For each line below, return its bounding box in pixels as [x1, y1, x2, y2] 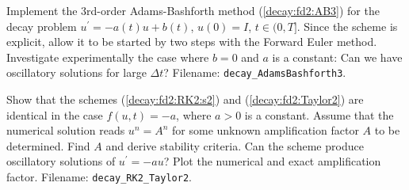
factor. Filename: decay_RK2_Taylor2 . [6, 169, 192, 184]
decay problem [6, 17, 77, 34]
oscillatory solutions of [6, 153, 116, 169]
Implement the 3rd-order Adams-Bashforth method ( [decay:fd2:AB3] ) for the [6, 2, 380, 18]
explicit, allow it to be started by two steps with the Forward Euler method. [6, 33, 377, 50]
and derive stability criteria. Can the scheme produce [105, 137, 364, 154]
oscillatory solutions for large [6, 64, 147, 81]
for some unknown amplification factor [172, 122, 359, 139]
